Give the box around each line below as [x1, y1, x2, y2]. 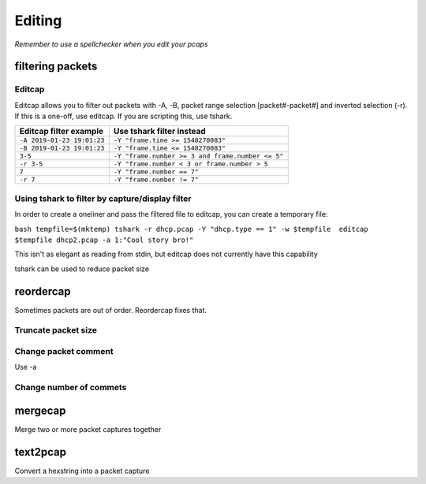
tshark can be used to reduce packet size [14, 264, 150, 274]
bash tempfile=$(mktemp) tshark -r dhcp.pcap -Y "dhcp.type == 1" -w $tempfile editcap [14, 225, 368, 233]
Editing [14, 12, 62, 29]
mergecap [14, 404, 66, 417]
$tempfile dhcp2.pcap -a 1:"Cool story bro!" [14, 236, 194, 244]
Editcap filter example [19, 126, 104, 137]
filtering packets [14, 60, 98, 73]
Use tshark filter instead [113, 126, 207, 137]
